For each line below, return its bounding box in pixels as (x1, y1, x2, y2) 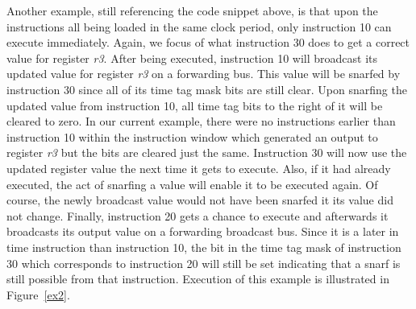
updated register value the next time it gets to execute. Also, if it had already (6, 159, 391, 176)
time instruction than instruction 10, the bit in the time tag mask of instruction (6, 238, 401, 255)
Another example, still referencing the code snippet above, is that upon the (6, 2, 378, 19)
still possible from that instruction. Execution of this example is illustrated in (6, 270, 389, 287)
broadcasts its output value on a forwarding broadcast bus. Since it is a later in (6, 223, 399, 240)
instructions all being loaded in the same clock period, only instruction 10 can (6, 18, 392, 35)
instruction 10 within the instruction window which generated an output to (6, 128, 378, 145)
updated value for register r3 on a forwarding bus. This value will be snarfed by (6, 65, 401, 82)
